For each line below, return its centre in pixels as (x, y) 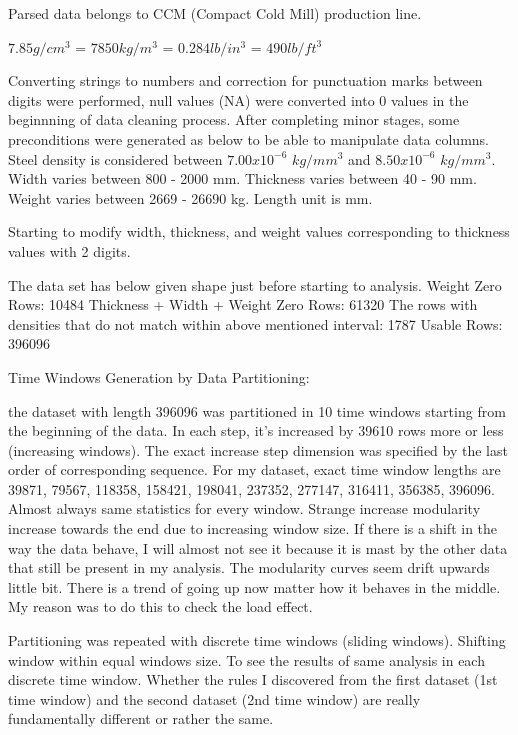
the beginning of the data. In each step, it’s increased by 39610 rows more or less (256, 430)
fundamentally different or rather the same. (141, 718)
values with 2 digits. (69, 250)
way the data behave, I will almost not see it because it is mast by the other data (258, 547)
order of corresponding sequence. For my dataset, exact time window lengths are (254, 469)
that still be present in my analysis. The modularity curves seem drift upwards (249, 567)
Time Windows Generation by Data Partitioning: (159, 376)
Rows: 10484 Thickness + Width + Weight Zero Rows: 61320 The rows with (243, 304)
